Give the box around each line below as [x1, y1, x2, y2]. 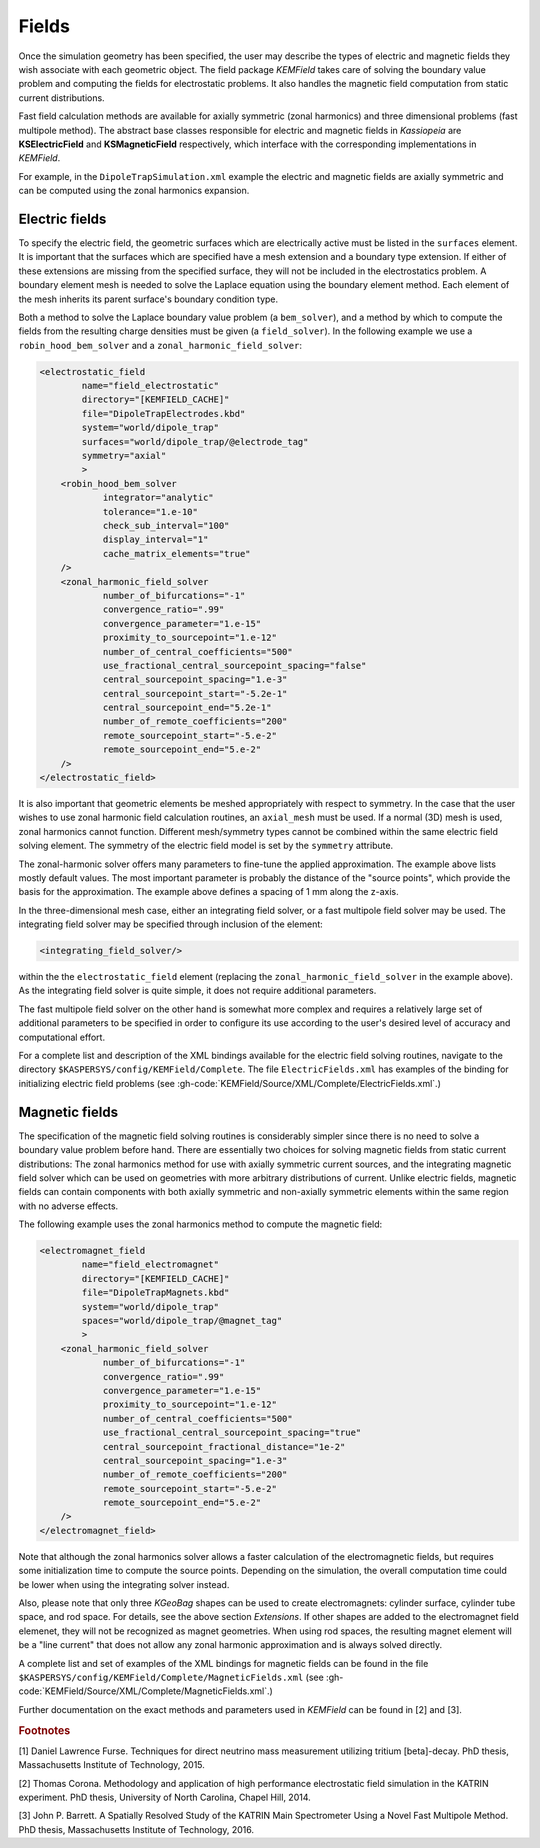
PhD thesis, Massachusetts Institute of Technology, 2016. [18, 1823, 255, 1835]
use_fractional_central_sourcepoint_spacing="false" [102, 660, 367, 671]
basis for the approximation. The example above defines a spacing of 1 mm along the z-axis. [18, 886, 399, 898]
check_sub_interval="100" [102, 520, 230, 531]
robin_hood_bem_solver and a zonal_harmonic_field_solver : [18, 339, 303, 351]
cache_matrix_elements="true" [102, 548, 251, 559]
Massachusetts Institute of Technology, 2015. [18, 1759, 205, 1771]
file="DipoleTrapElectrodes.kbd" [81, 408, 246, 419]
